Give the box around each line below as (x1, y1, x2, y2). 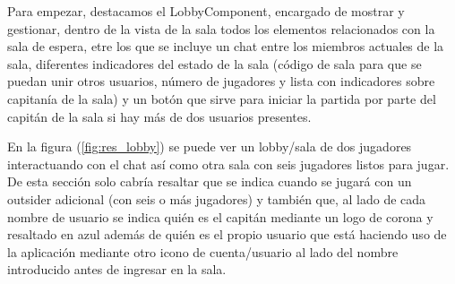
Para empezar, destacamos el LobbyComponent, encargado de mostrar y (7, 2, 405, 20)
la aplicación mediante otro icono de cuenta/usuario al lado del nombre (7, 242, 399, 261)
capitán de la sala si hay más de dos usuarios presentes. (7, 107, 312, 125)
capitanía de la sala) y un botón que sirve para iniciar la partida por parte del (7, 89, 436, 108)
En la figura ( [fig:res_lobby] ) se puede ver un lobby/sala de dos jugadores (7, 137, 412, 156)
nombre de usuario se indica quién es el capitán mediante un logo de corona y (7, 207, 434, 226)
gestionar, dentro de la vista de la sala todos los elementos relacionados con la (7, 19, 435, 38)
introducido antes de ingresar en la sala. (7, 260, 227, 279)
